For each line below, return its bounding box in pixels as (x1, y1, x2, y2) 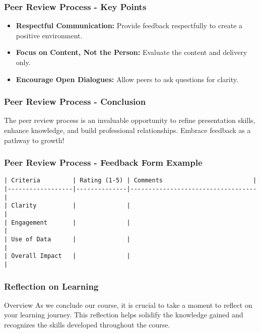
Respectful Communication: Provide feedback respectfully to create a (16, 20, 243, 31)
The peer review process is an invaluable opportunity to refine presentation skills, (4, 115, 255, 125)
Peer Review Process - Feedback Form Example (4, 156, 203, 169)
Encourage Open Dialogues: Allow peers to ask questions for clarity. (16, 74, 238, 84)
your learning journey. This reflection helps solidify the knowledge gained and (4, 309, 243, 320)
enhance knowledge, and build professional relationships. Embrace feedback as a (4, 125, 251, 135)
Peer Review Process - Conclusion (4, 95, 146, 108)
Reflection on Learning (4, 280, 99, 292)
